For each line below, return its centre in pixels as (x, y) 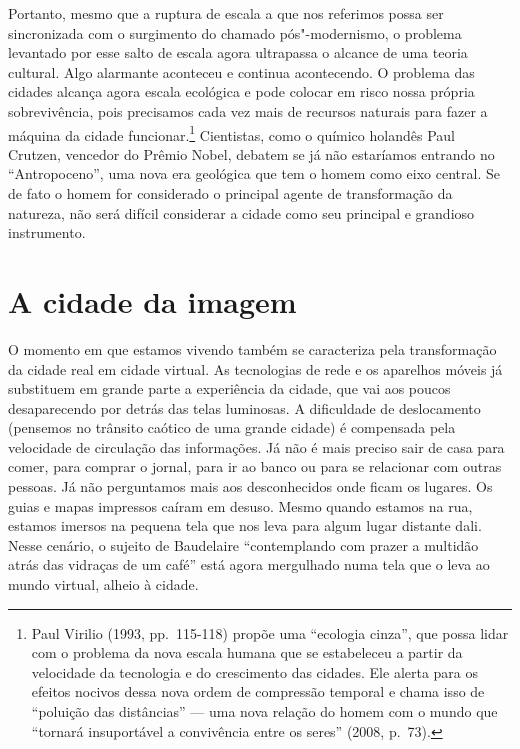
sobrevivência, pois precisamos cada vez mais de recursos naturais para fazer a (248, 110)
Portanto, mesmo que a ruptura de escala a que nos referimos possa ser (226, 13)
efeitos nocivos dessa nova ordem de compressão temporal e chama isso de (258, 691)
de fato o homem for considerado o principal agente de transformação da (230, 193)
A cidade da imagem (152, 300)
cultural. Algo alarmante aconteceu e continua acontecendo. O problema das (241, 71)
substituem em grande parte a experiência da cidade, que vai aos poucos (229, 388)
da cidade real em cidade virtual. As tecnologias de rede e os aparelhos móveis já (255, 368)
